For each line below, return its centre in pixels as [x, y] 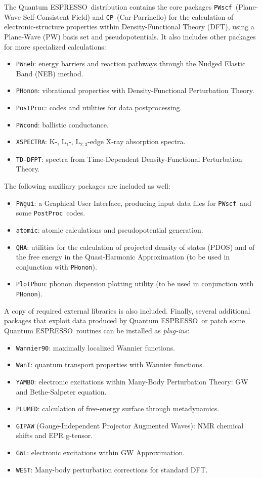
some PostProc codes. [51, 213]
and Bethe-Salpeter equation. [61, 391]
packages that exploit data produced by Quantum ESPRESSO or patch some [125, 320]
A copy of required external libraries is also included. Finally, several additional [127, 310]
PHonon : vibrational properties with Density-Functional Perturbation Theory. [135, 90]
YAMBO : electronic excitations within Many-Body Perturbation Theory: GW [132, 381]
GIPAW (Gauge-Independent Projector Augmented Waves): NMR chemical [130, 425]
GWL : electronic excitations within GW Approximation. [100, 452]
